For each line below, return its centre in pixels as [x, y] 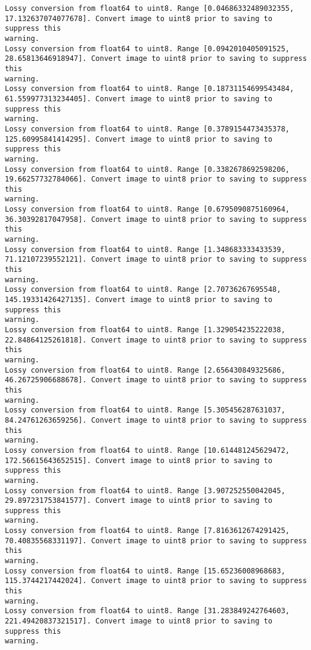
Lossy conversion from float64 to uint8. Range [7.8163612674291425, [147, 531]
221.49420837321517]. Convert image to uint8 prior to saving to [139, 621]
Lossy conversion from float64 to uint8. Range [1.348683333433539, [145, 249]
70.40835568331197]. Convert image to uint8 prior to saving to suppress [156, 541]
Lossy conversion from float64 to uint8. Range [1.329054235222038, [145, 330]
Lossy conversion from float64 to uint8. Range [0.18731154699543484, [149, 89]
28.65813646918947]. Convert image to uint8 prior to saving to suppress [156, 59]
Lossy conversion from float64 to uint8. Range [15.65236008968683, [145, 571]
